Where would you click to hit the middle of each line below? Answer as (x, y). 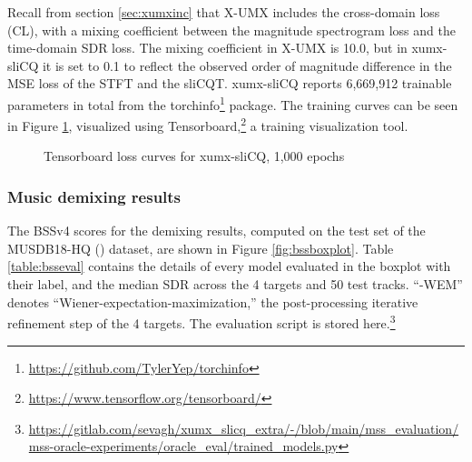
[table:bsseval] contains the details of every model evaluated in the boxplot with (229, 266)
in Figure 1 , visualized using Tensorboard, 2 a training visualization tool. (208, 124)
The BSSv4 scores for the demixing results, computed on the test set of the (216, 231)
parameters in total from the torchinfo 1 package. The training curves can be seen (233, 103)
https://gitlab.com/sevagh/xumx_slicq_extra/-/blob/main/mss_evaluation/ (244, 428)
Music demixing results (94, 196)
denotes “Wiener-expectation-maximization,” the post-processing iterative (213, 301)
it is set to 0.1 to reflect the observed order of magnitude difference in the (247, 65)
